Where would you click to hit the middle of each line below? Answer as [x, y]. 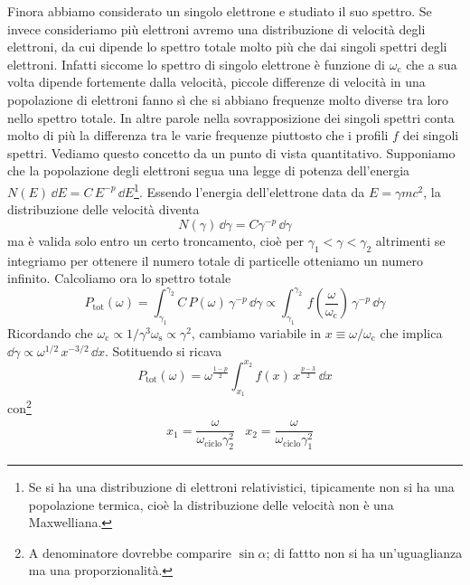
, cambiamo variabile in [256, 333]
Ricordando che [50, 333]
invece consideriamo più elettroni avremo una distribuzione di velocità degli [216, 28]
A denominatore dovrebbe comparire [130, 552]
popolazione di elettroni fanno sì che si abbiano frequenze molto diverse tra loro [228, 99]
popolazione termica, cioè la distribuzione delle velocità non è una [211, 504]
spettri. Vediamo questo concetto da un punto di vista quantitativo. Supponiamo [231, 152]
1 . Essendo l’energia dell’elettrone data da [249, 190]
